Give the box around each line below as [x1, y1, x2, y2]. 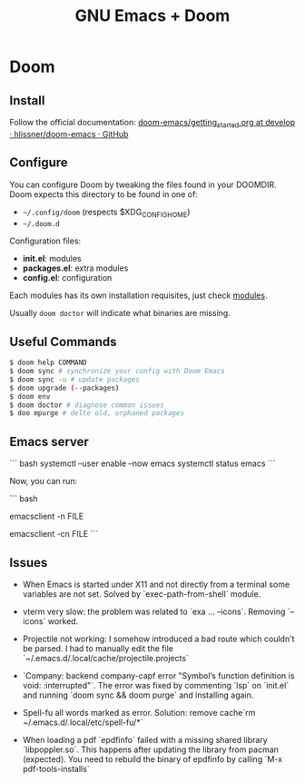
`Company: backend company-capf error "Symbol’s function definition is [22, 669, 295, 681]
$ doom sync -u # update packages [9, 374, 141, 384]
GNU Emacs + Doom [74, 5, 231, 26]
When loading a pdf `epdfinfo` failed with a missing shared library [22, 734, 268, 745]
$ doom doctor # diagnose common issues [9, 401, 165, 410]
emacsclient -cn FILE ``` [9, 529, 98, 540]
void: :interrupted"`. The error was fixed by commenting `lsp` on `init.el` [22, 679, 290, 690]
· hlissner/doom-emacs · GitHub [9, 128, 129, 139]
